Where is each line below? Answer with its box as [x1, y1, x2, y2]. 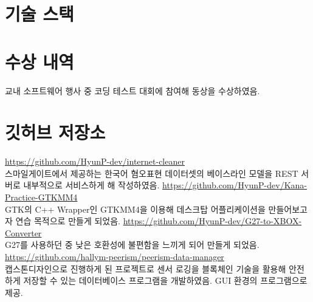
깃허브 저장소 [5, 120, 106, 145]
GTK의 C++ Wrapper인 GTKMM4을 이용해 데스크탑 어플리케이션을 [5, 202, 266, 215]
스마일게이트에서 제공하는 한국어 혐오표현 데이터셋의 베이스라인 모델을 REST [5, 166, 298, 179]
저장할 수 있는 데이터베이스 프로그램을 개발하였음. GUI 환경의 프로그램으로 [23, 274, 308, 287]
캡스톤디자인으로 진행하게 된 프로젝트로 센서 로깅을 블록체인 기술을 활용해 [5, 262, 286, 275]
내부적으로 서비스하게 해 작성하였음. [23, 179, 160, 191]
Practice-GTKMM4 [5, 191, 78, 203]
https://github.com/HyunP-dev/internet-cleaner [5, 155, 185, 168]
